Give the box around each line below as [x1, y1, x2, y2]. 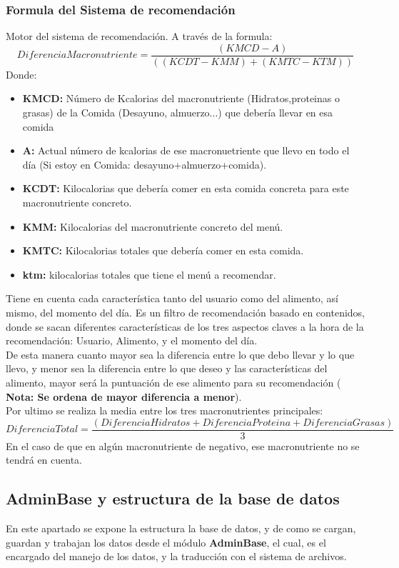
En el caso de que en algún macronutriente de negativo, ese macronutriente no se [6, 438, 360, 453]
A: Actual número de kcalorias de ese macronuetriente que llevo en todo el [22, 143, 350, 158]
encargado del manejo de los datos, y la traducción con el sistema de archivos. [6, 549, 347, 564]
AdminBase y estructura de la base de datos [6, 487, 340, 509]
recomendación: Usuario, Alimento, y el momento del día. [6, 333, 258, 348]
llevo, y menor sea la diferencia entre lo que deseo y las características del [6, 361, 328, 376]
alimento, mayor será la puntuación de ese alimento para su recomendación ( [6, 374, 341, 389]
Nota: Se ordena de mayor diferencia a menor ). [6, 389, 242, 404]
